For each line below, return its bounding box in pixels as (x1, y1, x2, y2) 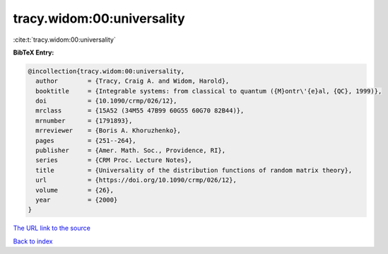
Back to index (13, 237, 53, 246)
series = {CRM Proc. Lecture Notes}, (35, 156, 192, 164)
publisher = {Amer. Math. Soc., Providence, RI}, (35, 146, 226, 155)
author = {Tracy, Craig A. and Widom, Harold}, (35, 77, 230, 85)
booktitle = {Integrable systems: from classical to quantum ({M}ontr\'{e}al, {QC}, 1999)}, (35, 87, 382, 95)
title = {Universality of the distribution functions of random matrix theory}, (35, 166, 353, 174)
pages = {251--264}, (35, 137, 137, 144)
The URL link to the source (13, 224, 91, 233)
